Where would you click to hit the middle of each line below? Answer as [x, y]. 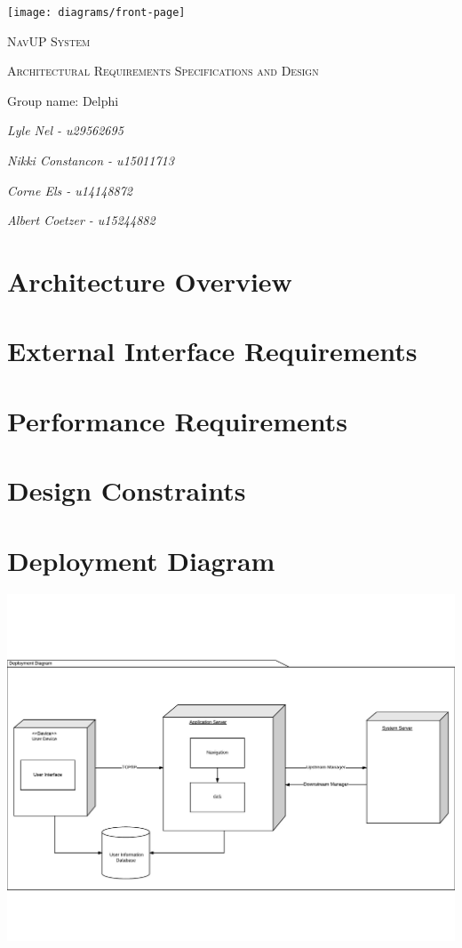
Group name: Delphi [63, 100]
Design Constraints [127, 490]
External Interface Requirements [212, 351]
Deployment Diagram [141, 560]
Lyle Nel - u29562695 [65, 130]
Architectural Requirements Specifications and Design [163, 71]
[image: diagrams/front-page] [96, 12]
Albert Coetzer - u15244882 [81, 220]
